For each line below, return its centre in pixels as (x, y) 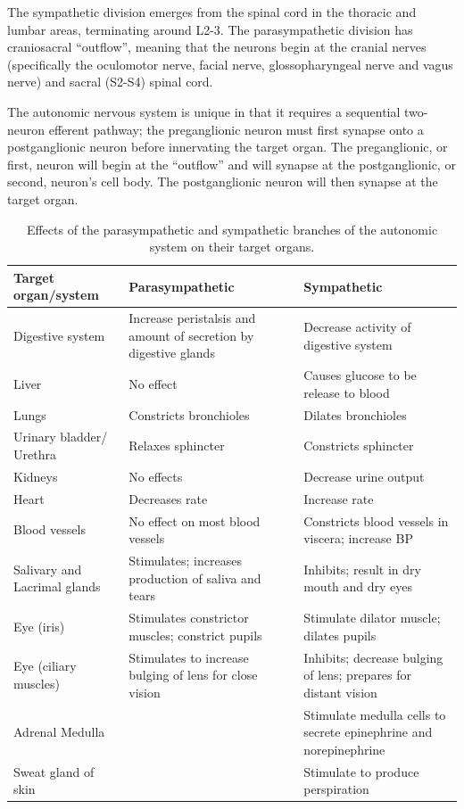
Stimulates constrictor (189, 618)
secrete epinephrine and (368, 732)
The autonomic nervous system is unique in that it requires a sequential (204, 111)
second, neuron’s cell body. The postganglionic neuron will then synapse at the (223, 182)
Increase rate (339, 498)
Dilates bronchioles (355, 414)
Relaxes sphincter (177, 446)
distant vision (340, 692)
